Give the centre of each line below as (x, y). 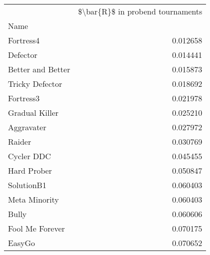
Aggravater (27, 127)
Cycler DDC (30, 156)
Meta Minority (34, 199)
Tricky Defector (35, 84)
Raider (20, 141)
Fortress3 (24, 98)
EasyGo (22, 243)
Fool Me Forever (37, 228)
